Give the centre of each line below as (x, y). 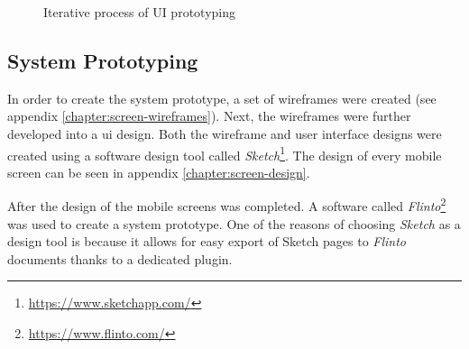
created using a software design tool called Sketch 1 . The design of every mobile (225, 153)
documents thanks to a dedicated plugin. (120, 258)
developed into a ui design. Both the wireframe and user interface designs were (225, 133)
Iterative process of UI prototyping (139, 12)
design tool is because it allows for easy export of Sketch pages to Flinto (207, 241)
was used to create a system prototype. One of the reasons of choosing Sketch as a (234, 223)
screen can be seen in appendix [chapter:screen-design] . (159, 172)
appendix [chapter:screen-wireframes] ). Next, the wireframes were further (209, 116)
